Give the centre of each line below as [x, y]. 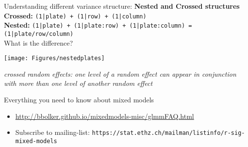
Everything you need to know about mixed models [79, 99]
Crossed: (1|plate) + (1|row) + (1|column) [75, 15]
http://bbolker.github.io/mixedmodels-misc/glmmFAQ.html [105, 116]
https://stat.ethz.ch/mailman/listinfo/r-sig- [168, 133]
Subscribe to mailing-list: [52, 132]
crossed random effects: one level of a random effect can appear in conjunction [120, 73]
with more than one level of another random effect [78, 83]
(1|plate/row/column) [39, 34]
